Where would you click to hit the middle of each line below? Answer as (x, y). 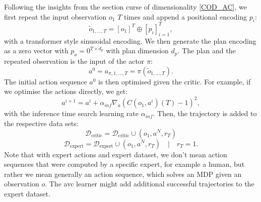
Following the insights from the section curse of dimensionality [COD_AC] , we (125, 7)
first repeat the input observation (55, 16)
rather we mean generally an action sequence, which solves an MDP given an (123, 174)
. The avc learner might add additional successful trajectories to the (150, 184)
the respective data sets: (41, 123)
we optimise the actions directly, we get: (66, 91)
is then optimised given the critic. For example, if (174, 81)
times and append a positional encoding (185, 16)
